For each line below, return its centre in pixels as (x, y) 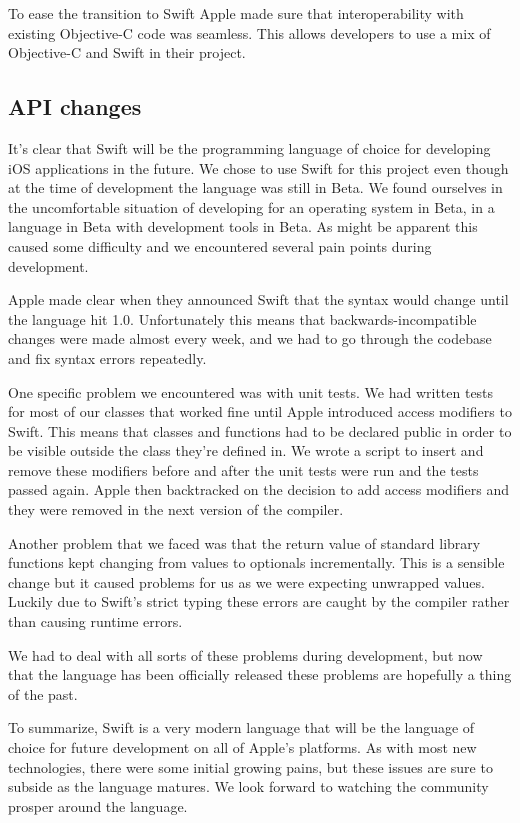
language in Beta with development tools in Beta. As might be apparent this (243, 226)
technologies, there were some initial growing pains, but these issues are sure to (250, 766)
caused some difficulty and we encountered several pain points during (220, 245)
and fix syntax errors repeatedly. (107, 357)
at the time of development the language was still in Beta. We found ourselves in (255, 187)
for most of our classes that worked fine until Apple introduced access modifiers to (260, 411)
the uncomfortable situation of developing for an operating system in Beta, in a (251, 206)
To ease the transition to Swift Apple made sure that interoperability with (236, 13)
